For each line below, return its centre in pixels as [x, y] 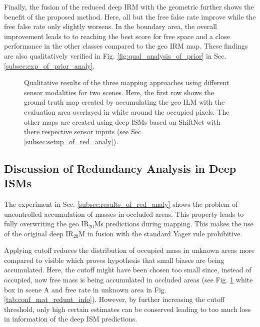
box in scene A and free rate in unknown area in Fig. [85, 289]
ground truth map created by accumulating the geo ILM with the [124, 102]
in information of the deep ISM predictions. [71, 319]
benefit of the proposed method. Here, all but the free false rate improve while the [130, 16]
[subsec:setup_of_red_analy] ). [71, 141]
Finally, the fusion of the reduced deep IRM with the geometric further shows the [129, 7]
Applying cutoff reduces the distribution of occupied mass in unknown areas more [129, 250]
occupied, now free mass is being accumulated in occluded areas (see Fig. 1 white [128, 280]
